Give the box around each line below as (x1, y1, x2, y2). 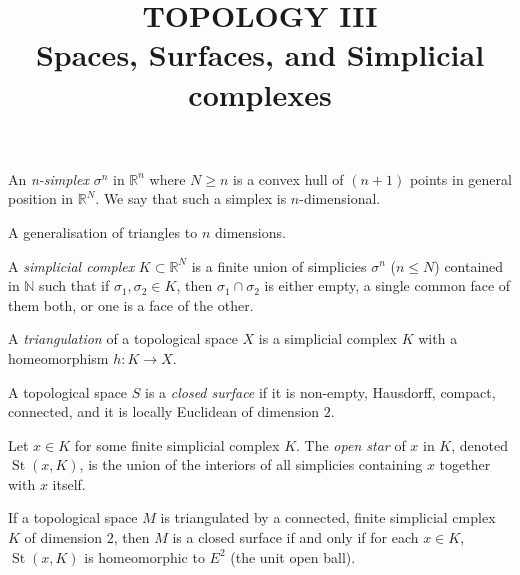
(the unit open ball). (230, 546, 356, 567)
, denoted (451, 434, 509, 455)
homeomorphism (8, 347, 109, 368)
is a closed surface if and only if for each (172, 527, 419, 548)
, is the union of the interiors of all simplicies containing (79, 454, 423, 475)
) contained (434, 255, 504, 276)
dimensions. (214, 221, 286, 242)
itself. (52, 473, 86, 494)
